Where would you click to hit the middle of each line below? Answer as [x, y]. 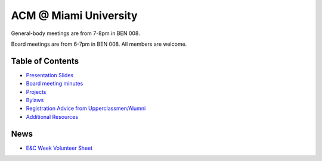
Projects [36, 91]
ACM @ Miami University [74, 15]
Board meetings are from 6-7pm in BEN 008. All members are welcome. [99, 44]
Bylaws [35, 100]
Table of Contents [45, 61]
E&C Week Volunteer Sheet [59, 148]
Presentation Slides [50, 75]
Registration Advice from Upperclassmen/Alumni [86, 108]
